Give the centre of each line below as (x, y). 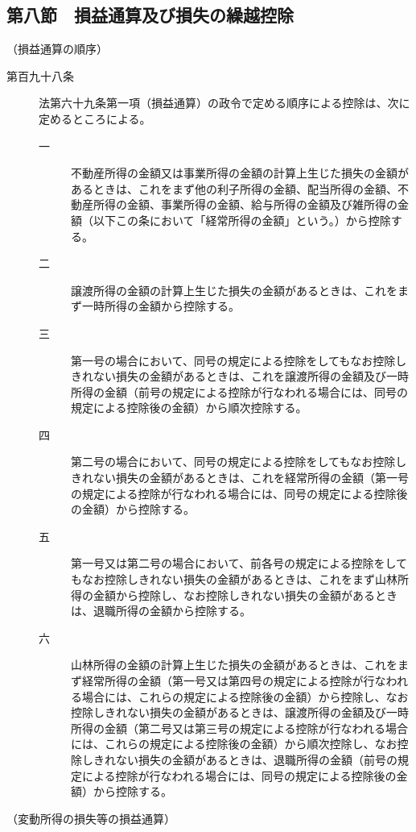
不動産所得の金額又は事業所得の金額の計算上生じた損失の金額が (240, 173)
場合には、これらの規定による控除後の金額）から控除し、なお (245, 696)
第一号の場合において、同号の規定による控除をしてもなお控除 (233, 360)
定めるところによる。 (95, 118)
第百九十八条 (40, 75)
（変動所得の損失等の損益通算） (91, 818)
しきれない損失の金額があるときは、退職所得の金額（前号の (239, 759)
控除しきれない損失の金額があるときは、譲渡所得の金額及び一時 (240, 712)
